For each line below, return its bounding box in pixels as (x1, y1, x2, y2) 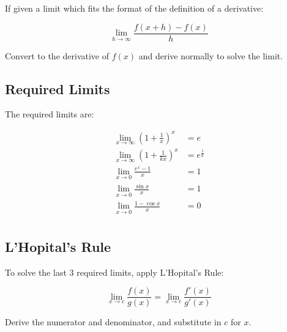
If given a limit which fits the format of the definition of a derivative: (5, 2, 264, 14)
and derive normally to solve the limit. (138, 49, 283, 62)
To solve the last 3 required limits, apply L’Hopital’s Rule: (5, 265, 224, 278)
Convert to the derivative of (5, 49, 110, 62)
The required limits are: (5, 108, 94, 120)
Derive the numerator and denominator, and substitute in (5, 315, 222, 328)
